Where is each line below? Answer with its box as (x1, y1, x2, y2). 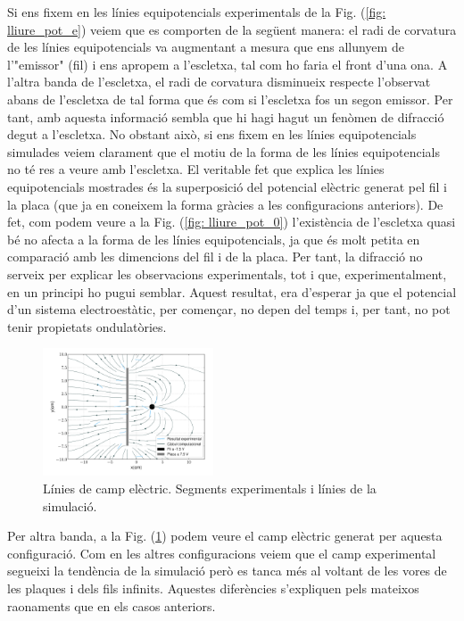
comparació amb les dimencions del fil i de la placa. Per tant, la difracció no (7, 247, 423, 266)
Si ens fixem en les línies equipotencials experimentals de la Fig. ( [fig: (7, 3, 386, 21)
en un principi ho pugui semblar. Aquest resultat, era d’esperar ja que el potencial (7, 282, 457, 301)
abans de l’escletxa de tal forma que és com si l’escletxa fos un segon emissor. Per (7, 89, 453, 108)
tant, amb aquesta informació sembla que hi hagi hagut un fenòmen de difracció (7, 107, 444, 126)
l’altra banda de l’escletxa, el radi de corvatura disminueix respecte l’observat (7, 72, 431, 91)
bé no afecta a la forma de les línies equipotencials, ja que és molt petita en (7, 229, 420, 248)
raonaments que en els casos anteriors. (7, 596, 216, 615)
